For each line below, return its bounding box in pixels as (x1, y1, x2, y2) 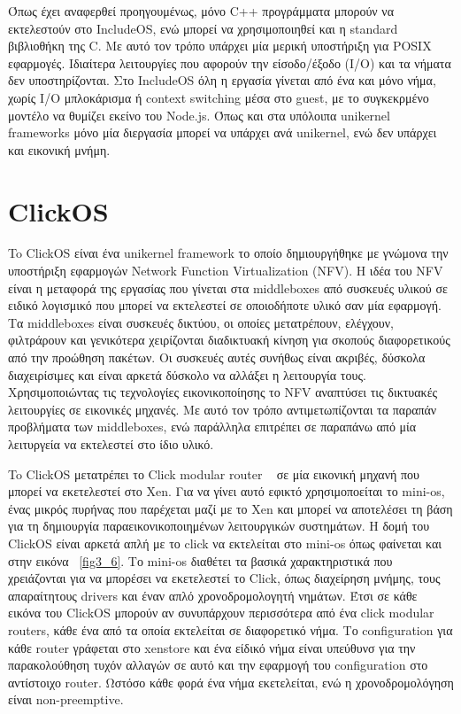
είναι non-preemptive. (8, 690, 124, 709)
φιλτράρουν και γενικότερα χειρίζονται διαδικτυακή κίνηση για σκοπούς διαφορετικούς (8, 330, 450, 349)
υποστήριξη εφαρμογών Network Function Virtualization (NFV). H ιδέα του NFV (8, 261, 443, 280)
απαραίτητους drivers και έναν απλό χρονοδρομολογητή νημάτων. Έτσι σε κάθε (8, 586, 418, 604)
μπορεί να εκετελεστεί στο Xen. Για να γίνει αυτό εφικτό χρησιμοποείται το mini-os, (8, 482, 445, 501)
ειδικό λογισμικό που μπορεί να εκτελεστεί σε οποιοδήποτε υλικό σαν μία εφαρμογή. (8, 296, 442, 314)
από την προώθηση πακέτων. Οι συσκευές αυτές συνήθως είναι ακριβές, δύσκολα (8, 348, 426, 367)
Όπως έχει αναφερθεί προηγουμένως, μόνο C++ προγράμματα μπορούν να (8, 2, 394, 19)
